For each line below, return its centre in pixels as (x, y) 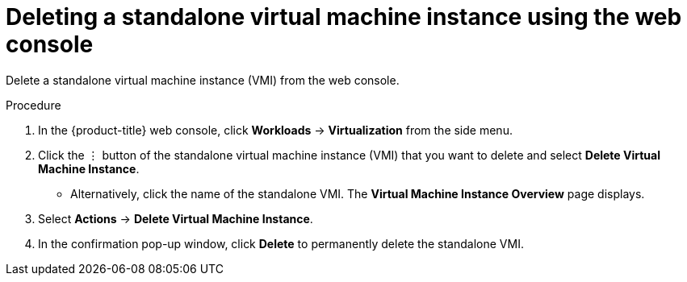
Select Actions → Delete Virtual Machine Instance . (176, 218)
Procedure (34, 105)
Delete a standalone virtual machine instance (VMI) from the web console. (203, 80)
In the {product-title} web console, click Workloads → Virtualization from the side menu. (275, 130)
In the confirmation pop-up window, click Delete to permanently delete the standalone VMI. (281, 243)
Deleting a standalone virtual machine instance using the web (344, 17)
